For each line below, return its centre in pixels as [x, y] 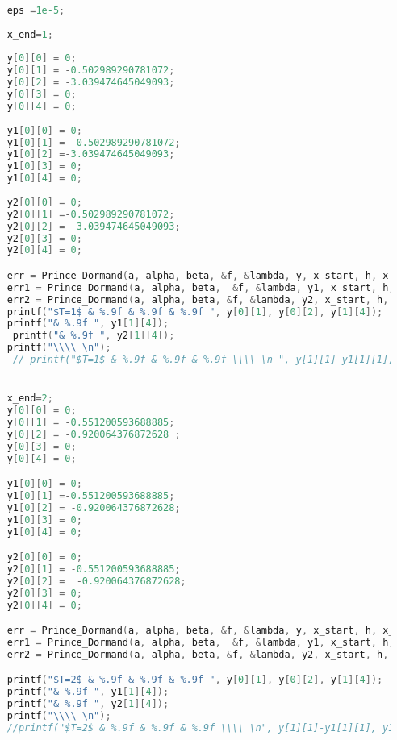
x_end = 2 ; [30, 399]
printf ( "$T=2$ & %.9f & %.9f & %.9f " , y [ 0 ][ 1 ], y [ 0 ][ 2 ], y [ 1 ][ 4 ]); [195, 680]
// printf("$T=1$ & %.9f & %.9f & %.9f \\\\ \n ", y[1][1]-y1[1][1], [203, 360]
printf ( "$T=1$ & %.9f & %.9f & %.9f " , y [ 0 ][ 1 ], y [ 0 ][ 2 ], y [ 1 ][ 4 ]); [195, 312]
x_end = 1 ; [30, 34]
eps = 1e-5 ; [36, 10]
